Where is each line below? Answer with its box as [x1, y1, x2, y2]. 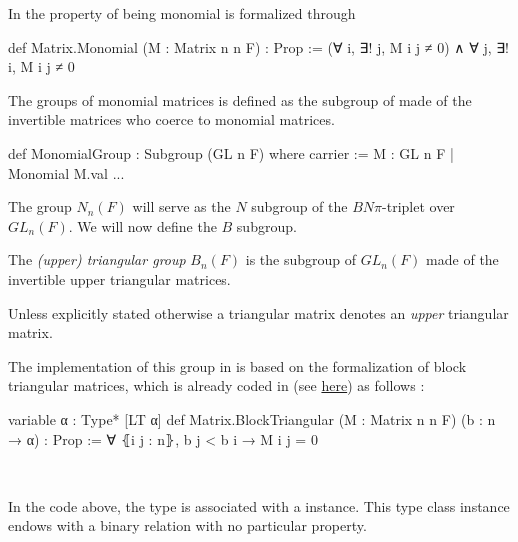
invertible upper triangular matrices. [8, 268, 231, 289]
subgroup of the [251, 196, 348, 217]
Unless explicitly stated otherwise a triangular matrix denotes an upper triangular [8, 302, 509, 323]
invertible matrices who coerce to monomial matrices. [8, 109, 335, 130]
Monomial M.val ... [8, 162, 125, 183]
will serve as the [132, 196, 231, 217]
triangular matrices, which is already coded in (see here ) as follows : [8, 375, 425, 396]
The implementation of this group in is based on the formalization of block [8, 355, 467, 376]
